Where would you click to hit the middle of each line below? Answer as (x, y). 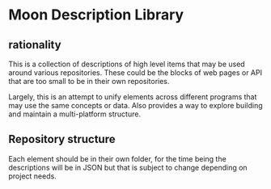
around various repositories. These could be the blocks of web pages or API (135, 73)
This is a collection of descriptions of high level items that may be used (127, 64)
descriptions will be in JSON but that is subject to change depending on (128, 167)
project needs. (32, 176)
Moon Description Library (96, 15)
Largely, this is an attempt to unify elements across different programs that (133, 97)
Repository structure (62, 139)
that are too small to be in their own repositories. (89, 81)
